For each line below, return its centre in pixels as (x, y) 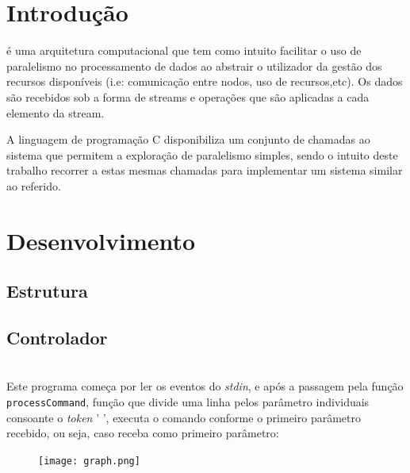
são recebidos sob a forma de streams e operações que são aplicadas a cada (188, 96)
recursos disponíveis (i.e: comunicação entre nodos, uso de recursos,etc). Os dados (205, 81)
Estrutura (47, 291)
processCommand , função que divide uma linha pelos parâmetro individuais (188, 402)
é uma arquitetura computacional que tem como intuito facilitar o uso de (184, 50)
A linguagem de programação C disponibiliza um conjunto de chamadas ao (188, 139)
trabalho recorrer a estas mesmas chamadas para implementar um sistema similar (205, 170)
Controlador (57, 338)
